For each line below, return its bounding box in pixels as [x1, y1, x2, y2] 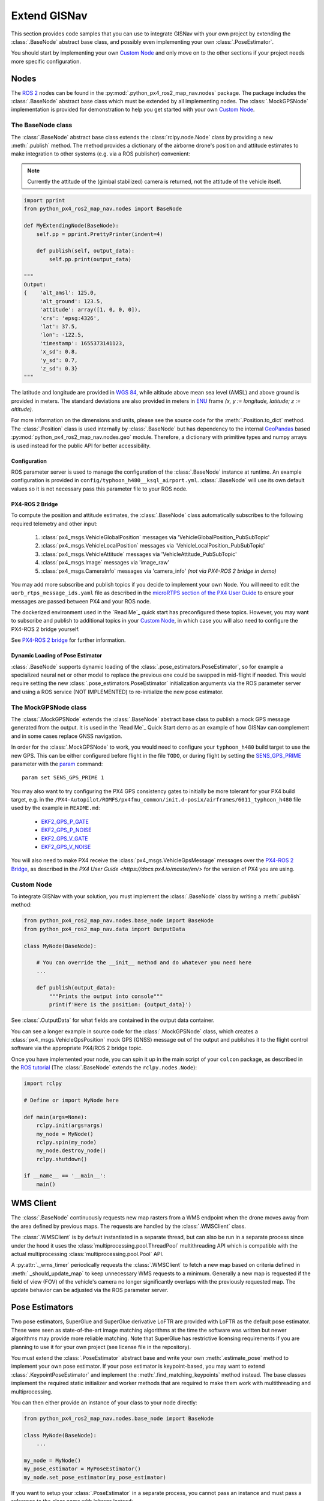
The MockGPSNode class [11, 703, 87, 711]
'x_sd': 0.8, [39, 348, 78, 355]
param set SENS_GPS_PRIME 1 [22, 775, 104, 781]
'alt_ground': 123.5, [39, 298, 103, 304]
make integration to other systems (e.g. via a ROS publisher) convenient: [11, 150, 190, 157]
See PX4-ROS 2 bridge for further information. [11, 636, 126, 644]
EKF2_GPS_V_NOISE [41, 844, 91, 851]
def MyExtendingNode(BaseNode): [23, 222, 119, 229]
